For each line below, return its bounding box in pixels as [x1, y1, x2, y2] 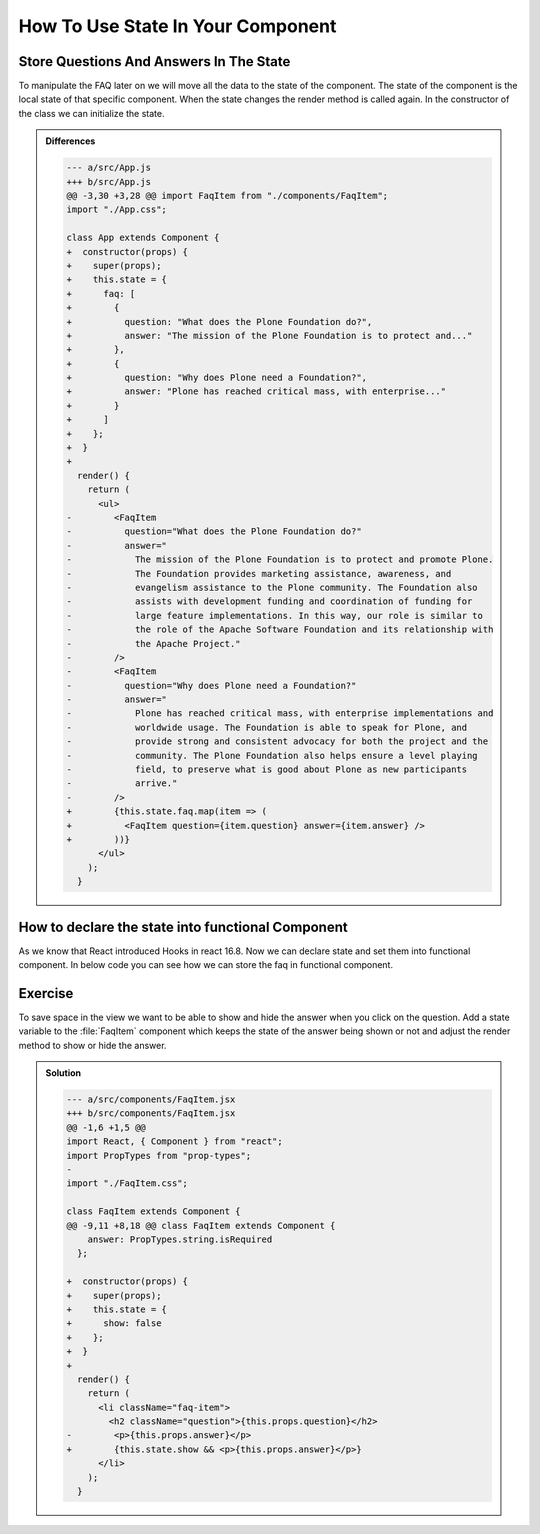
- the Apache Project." [66, 638, 241, 649]
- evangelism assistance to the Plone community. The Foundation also [66, 581, 479, 593]
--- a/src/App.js [66, 162, 152, 174]
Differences [45, 135, 96, 147]
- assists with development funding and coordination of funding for [66, 596, 473, 607]
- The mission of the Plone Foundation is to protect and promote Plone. [66, 554, 494, 565]
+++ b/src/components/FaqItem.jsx [66, 1108, 236, 1119]
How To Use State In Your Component [18, 15, 337, 37]
